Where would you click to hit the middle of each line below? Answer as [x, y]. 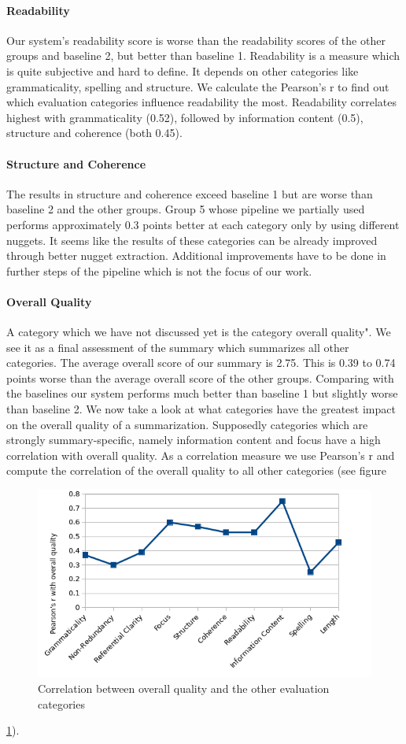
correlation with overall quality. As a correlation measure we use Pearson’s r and [201, 455]
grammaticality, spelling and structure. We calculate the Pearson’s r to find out [198, 86]
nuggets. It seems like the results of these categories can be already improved [192, 240]
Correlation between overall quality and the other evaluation [184, 688]
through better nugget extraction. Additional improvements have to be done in [196, 255]
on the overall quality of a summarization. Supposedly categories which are [187, 424]
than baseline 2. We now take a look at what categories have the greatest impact [201, 409]
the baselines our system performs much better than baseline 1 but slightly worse [202, 393]
